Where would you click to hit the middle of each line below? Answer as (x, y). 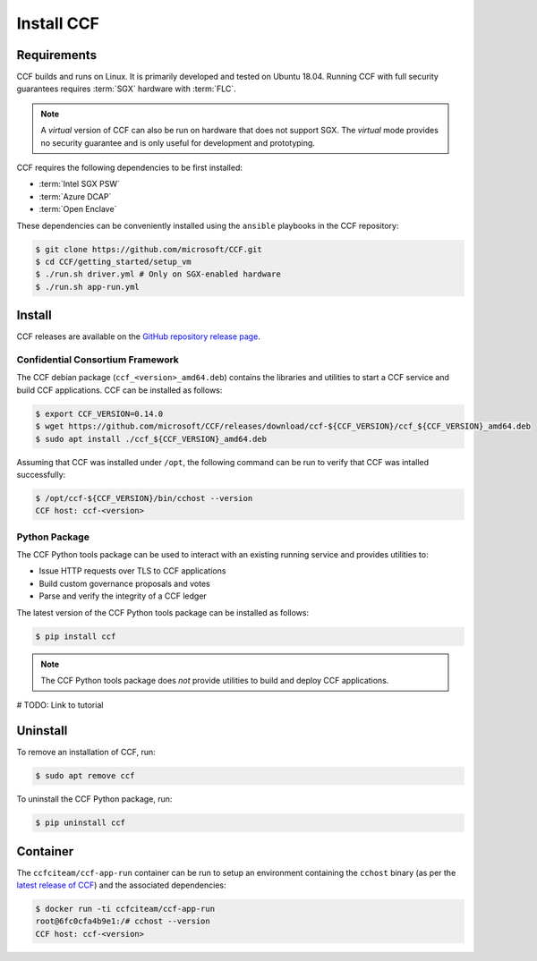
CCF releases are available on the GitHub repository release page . (139, 336)
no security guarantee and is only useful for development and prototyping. (178, 142)
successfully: (41, 474)
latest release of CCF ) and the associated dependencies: (122, 885)
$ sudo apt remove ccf (85, 776)
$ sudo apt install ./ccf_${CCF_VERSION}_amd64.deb (151, 439)
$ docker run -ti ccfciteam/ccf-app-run (125, 909)
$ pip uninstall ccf (80, 823)
